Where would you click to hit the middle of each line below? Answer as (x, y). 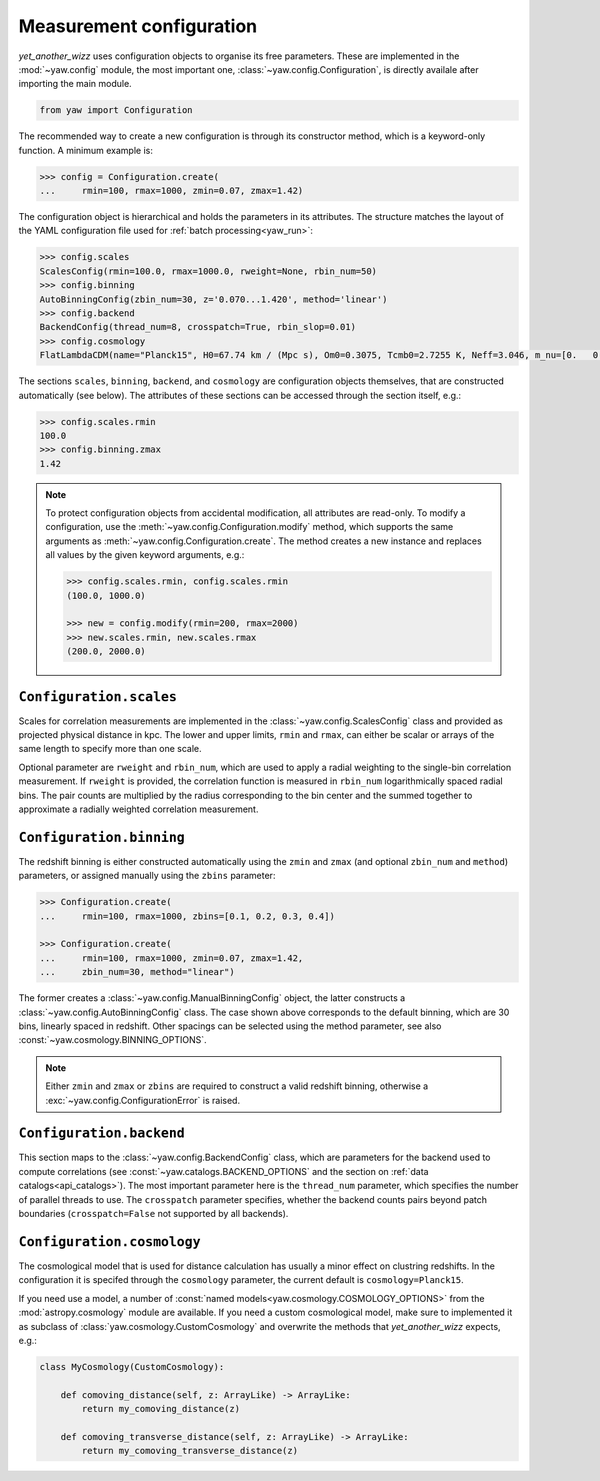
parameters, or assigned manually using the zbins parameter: (147, 876)
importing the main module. (75, 84)
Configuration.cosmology (109, 1241)
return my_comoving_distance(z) (160, 1409)
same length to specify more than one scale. (110, 749)
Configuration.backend (101, 1133)
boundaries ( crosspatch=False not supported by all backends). (153, 1214)
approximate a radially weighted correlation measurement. (138, 809)
